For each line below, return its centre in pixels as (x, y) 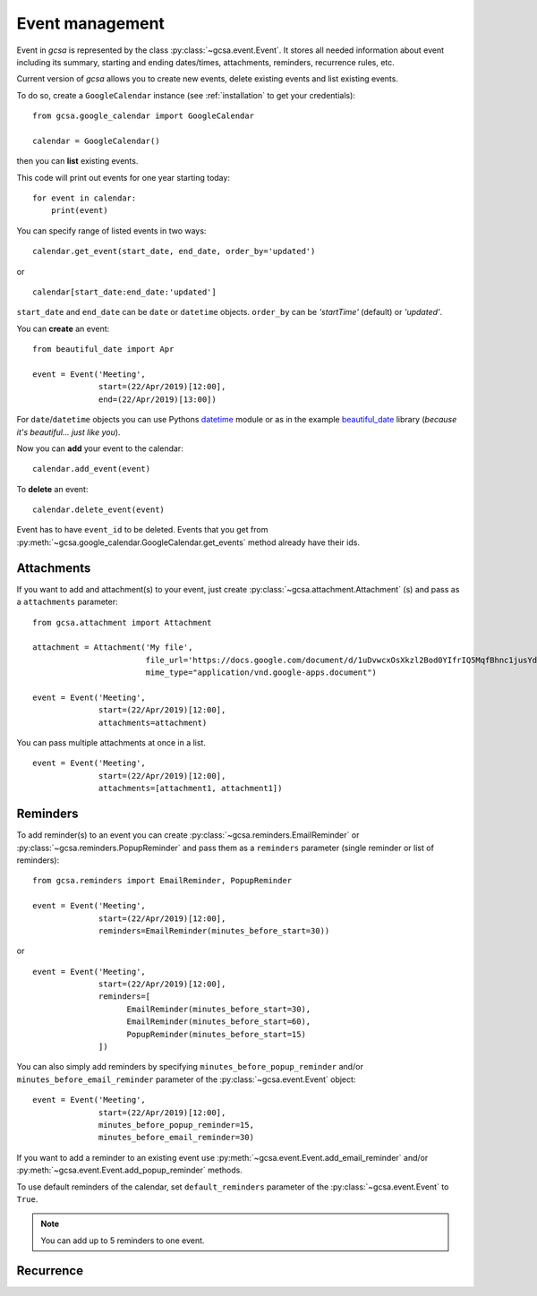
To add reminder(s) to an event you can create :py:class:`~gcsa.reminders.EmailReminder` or (188, 835)
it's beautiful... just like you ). (68, 432)
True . (27, 1198)
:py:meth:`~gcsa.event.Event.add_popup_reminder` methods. (130, 1170)
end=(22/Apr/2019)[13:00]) (158, 399)
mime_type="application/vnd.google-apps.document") (261, 673)
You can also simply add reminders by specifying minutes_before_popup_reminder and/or (190, 1067)
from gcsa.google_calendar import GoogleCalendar (144, 116)
